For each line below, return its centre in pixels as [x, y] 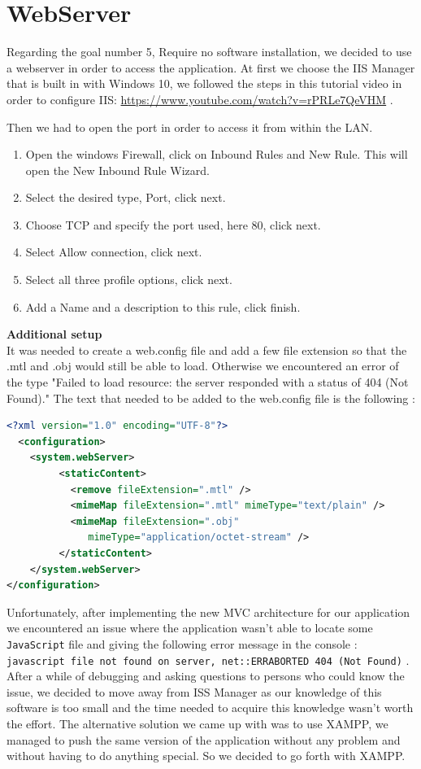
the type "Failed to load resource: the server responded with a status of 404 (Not [208, 382]
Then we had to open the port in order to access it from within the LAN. [190, 127]
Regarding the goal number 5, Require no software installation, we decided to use [209, 52]
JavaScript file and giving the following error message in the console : [182, 643]
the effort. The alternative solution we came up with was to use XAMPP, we [197, 724]
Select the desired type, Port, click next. [126, 197]
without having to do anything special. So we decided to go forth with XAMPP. [206, 756]
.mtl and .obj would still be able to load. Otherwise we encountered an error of [203, 366]
